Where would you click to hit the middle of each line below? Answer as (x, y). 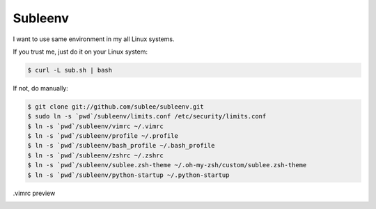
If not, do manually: (41, 88)
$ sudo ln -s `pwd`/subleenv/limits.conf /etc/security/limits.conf (147, 116)
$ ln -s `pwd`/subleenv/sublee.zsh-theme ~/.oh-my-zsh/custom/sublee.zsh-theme (167, 165)
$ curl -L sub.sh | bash (70, 70)
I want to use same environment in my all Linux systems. (94, 39)
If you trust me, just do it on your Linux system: (80, 52)
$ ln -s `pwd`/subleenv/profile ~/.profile (103, 136)
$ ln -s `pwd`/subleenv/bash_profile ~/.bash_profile (121, 146)
